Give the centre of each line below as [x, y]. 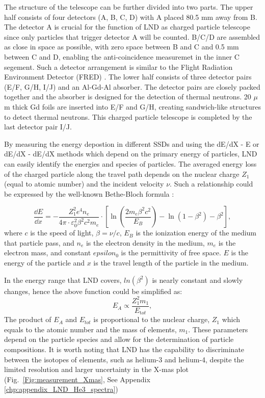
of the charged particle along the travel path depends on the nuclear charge [122, 174]
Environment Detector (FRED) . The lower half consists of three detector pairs [128, 77]
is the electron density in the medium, [145, 242]
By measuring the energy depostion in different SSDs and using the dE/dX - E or [132, 143]
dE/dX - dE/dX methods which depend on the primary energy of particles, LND [131, 154]
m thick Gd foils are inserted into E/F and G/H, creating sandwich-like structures [132, 106]
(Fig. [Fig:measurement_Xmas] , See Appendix [77, 379]
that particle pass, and [39, 242]
